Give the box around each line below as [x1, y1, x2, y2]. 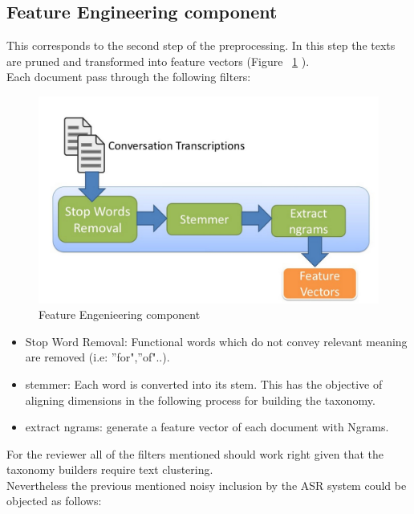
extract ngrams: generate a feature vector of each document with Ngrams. [25, 418, 389, 435]
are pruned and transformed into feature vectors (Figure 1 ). [6, 52, 310, 69]
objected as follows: [6, 492, 102, 509]
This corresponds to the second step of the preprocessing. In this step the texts [6, 37, 396, 54]
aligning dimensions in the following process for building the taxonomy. [25, 391, 375, 408]
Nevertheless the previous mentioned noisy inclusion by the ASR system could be [6, 476, 407, 493]
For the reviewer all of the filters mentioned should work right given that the [6, 445, 384, 462]
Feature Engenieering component [39, 306, 201, 323]
